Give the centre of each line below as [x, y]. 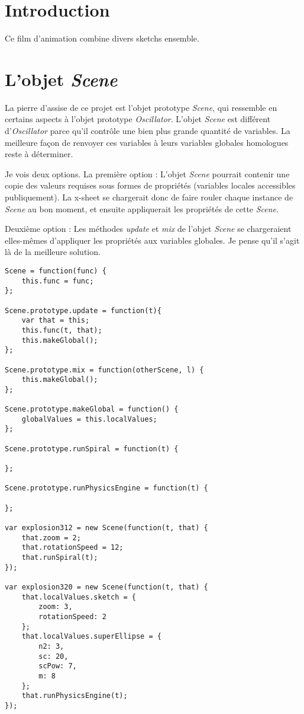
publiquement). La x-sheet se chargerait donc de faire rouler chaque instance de [149, 197]
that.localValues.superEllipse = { [91, 637]
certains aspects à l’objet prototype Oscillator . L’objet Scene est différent [138, 119]
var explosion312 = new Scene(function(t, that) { [106, 528]
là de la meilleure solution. [53, 252]
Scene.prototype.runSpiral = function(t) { [92, 449]
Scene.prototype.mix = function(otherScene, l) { [104, 370]
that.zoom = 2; [51, 538]
